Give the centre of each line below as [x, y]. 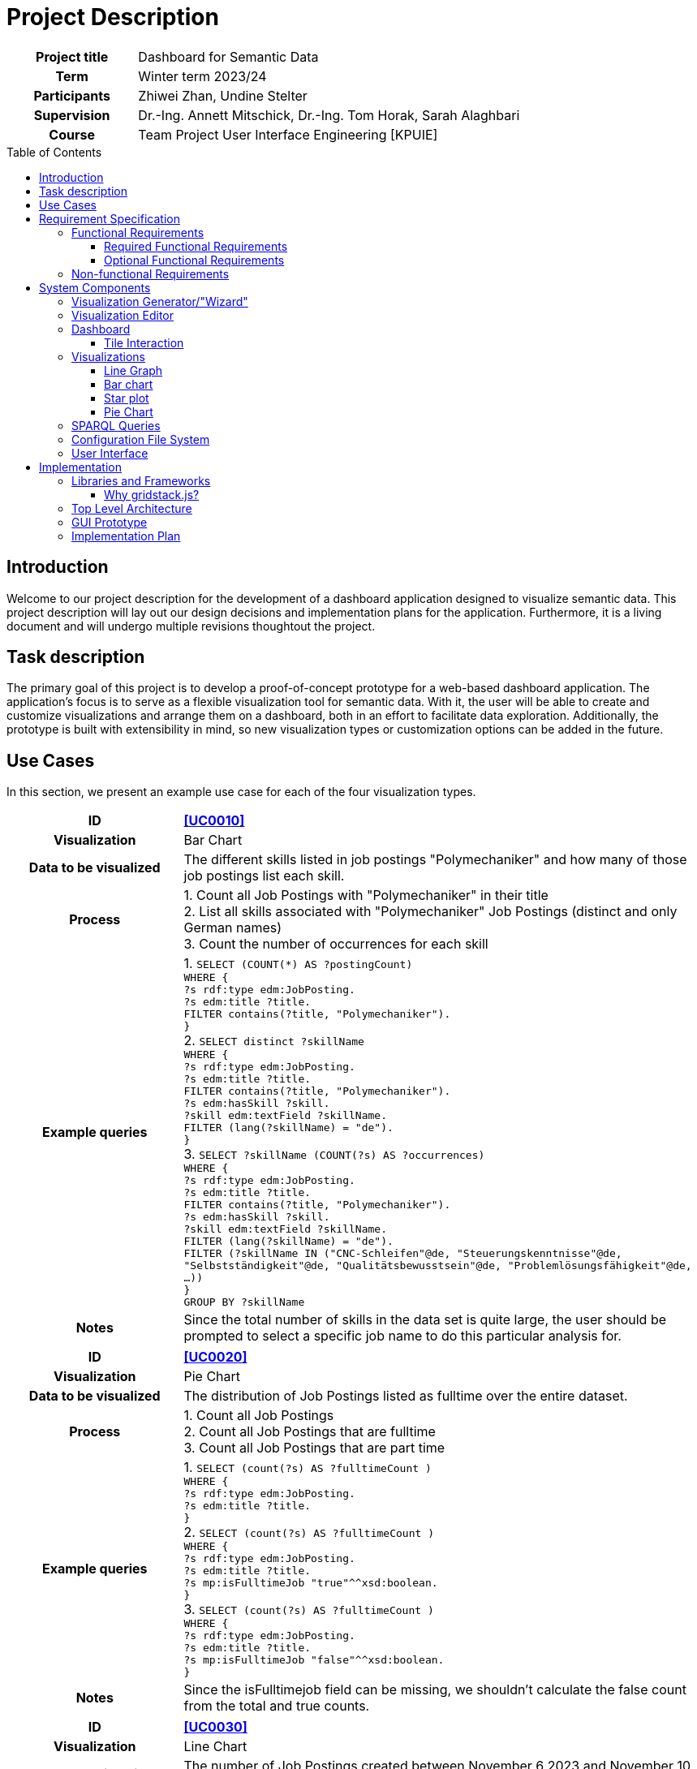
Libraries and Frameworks [141, 480]
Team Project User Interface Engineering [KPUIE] [288, 134]
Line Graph [133, 370]
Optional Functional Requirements [194, 260]
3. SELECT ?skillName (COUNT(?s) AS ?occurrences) [334, 1154]
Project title [72, 56]
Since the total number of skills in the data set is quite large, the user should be [425, 1320]
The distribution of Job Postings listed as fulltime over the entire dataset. [406, 1396]
